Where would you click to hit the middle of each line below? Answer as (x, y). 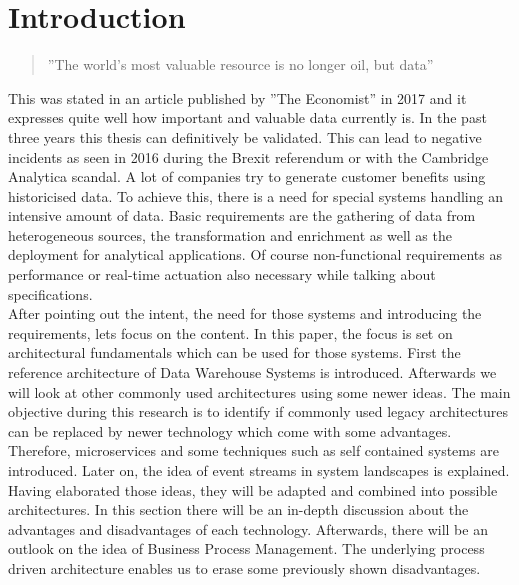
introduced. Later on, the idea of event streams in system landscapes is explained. (259, 470)
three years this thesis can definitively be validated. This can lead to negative (245, 136)
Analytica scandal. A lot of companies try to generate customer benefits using (247, 176)
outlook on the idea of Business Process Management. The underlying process (246, 548)
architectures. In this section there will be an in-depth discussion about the (238, 509)
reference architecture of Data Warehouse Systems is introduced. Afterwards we (252, 372)
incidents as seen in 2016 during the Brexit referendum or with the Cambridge (248, 156)
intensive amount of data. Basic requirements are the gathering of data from (242, 215)
